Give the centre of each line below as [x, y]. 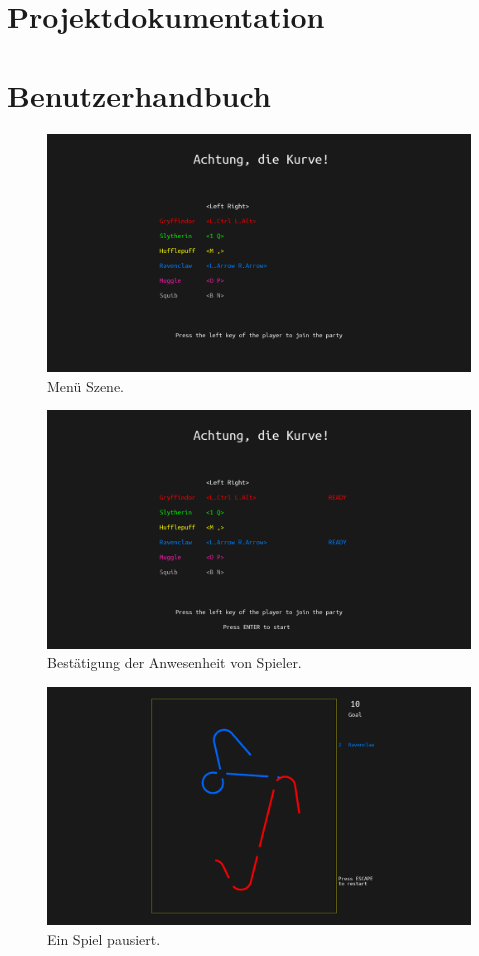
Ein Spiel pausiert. [104, 938]
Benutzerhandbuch [139, 94]
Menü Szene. [85, 385]
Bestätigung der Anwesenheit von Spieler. [174, 662]
